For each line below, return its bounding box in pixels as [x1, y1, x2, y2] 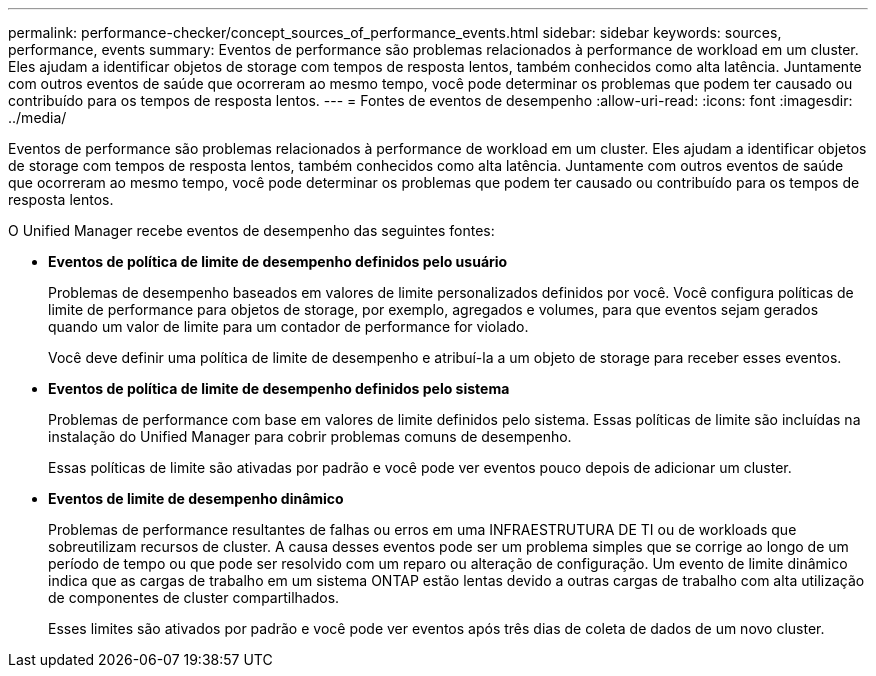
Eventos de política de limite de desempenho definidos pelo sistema [48, 380, 510, 397]
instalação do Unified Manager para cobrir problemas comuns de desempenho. [48, 428, 572, 445]
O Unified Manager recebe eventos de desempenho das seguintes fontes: [8, 222, 495, 239]
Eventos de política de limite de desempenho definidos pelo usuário [48, 253, 508, 270]
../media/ [8, 109, 67, 126]
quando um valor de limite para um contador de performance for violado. [48, 318, 529, 335]
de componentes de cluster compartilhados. [48, 589, 340, 606]
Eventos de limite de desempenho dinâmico [48, 490, 344, 507]
